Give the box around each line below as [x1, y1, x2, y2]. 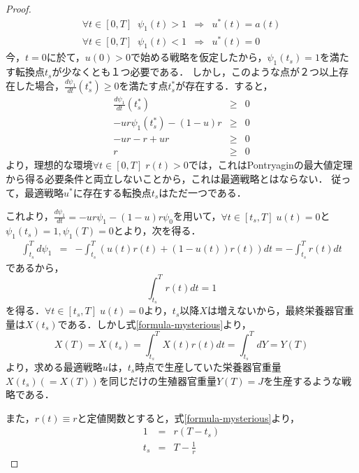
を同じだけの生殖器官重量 [98, 373, 217, 388]
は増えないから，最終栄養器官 [207, 303, 344, 318]
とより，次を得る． [113, 223, 201, 238]
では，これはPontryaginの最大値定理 [188, 157, 353, 172]
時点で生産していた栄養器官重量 [135, 360, 281, 374]
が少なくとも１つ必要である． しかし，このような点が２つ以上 [52, 64, 339, 79]
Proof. [6, 1, 31, 15]
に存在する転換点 [73, 185, 152, 199]
